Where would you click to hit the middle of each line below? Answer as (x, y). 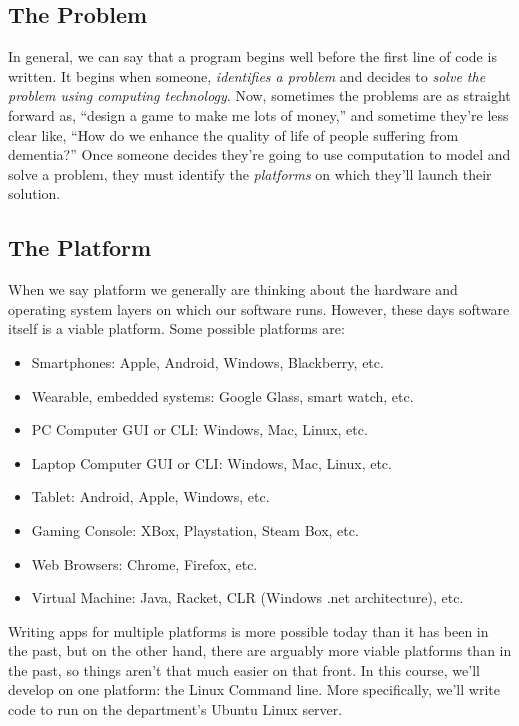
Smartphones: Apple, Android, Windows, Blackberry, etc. (207, 361)
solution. (34, 193)
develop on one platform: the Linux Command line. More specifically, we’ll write (254, 689)
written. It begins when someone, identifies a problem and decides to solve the (247, 75)
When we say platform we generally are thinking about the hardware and (233, 289)
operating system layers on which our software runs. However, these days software (259, 308)
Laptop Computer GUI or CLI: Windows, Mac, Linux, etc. (211, 462)
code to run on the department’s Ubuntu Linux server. (175, 709)
